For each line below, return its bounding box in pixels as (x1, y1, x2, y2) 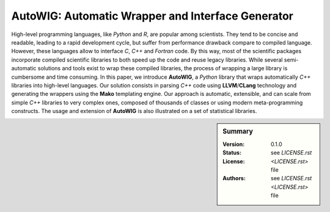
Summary (222, 127, 254, 136)
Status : (222, 149, 241, 156)
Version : (222, 141, 245, 148)
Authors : (222, 175, 246, 182)
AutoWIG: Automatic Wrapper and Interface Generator (11, 9, 293, 23)
